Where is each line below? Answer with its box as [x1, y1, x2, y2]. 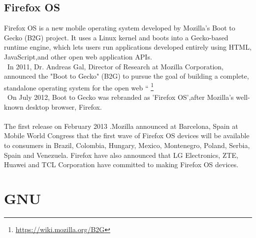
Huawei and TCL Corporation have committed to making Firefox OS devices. [4, 159, 239, 170]
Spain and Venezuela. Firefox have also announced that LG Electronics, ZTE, [4, 149, 238, 160]
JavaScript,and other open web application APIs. [4, 51, 152, 61]
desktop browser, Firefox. [26, 101, 102, 112]
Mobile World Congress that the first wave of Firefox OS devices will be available [4, 130, 250, 141]
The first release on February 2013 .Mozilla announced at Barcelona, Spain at [4, 120, 238, 131]
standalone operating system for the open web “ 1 [4, 81, 154, 92]
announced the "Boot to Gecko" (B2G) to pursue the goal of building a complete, [4, 71, 249, 81]
